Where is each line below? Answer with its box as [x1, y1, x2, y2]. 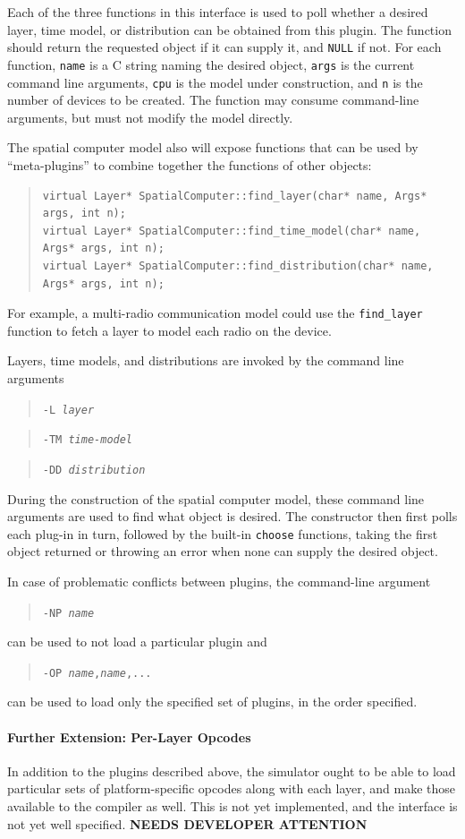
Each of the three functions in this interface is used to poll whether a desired [7, 3, 428, 21]
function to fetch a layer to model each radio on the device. [7, 321, 332, 339]
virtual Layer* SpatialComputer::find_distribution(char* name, [42, 259, 434, 272]
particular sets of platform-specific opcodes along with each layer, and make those [7, 779, 456, 798]
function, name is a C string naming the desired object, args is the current [7, 55, 415, 73]
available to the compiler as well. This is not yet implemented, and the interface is [7, 797, 458, 816]
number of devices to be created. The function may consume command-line [7, 90, 419, 109]
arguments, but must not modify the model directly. [7, 107, 293, 126]
